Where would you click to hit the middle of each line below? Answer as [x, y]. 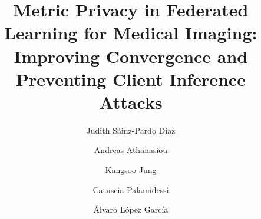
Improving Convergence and [131, 56]
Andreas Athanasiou [131, 150]
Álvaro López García [131, 209]
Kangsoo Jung [131, 170]
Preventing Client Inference [131, 79]
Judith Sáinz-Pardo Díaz [131, 130]
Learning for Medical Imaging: [131, 33]
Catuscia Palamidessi [131, 189]
